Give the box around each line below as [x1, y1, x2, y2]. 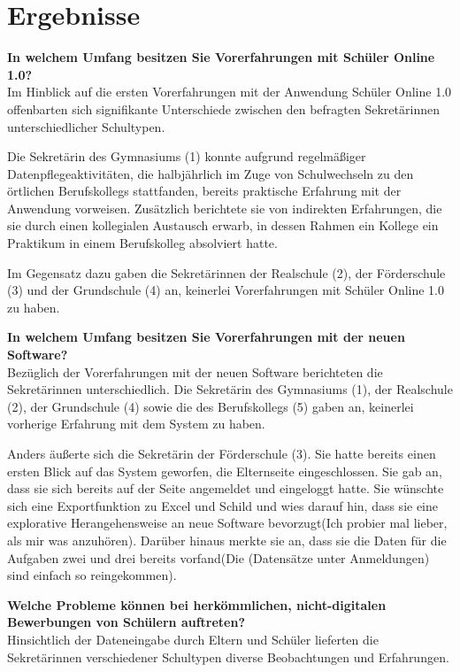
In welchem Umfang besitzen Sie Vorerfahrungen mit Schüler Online [7, 48, 435, 66]
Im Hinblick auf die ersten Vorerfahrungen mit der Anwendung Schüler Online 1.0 [7, 82, 452, 101]
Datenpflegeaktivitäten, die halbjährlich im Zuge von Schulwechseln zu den [7, 164, 414, 182]
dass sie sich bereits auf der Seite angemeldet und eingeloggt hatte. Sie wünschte [7, 479, 444, 498]
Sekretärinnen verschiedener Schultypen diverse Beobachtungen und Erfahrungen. [7, 647, 449, 666]
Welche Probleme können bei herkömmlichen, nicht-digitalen [7, 595, 387, 614]
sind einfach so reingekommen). [7, 566, 177, 584]
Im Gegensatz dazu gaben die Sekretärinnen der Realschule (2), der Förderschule [7, 263, 446, 282]
